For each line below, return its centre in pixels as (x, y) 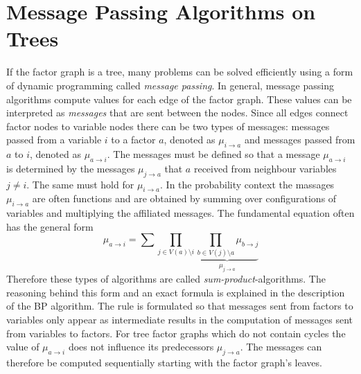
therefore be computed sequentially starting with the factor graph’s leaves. (164, 362)
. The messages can (281, 347)
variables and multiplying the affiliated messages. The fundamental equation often (180, 213)
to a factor (133, 140)
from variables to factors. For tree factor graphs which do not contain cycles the (176, 333)
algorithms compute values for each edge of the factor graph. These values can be (179, 99)
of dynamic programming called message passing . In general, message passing (170, 85)
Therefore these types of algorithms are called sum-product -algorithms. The (166, 279)
